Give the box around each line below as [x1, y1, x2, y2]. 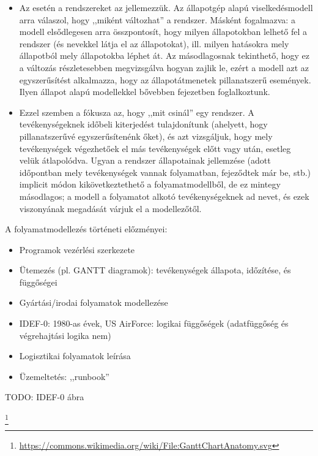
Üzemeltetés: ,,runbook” [19, 370, 109, 382]
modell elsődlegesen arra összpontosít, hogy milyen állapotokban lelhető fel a [19, 25, 308, 38]
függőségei [19, 275, 57, 288]
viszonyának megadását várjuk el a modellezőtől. [19, 202, 202, 215]
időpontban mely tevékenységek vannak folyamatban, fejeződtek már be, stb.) [19, 165, 311, 178]
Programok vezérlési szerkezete [19, 243, 135, 256]
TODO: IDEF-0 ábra [5, 390, 84, 403]
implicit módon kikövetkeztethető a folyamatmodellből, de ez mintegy [19, 178, 281, 191]
